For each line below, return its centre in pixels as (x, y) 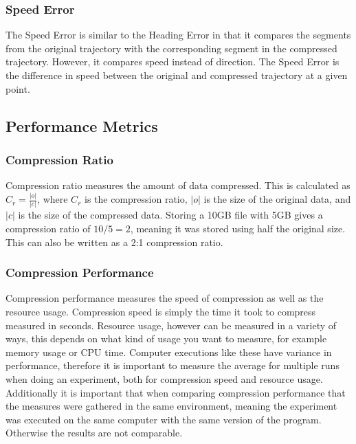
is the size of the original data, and (277, 199)
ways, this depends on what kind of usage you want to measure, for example (166, 338)
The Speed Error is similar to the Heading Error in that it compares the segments (178, 35)
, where (53, 199)
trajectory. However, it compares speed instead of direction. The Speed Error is (173, 62)
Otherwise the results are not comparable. (94, 433)
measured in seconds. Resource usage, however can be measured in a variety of (171, 325)
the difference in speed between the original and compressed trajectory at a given (177, 75)
